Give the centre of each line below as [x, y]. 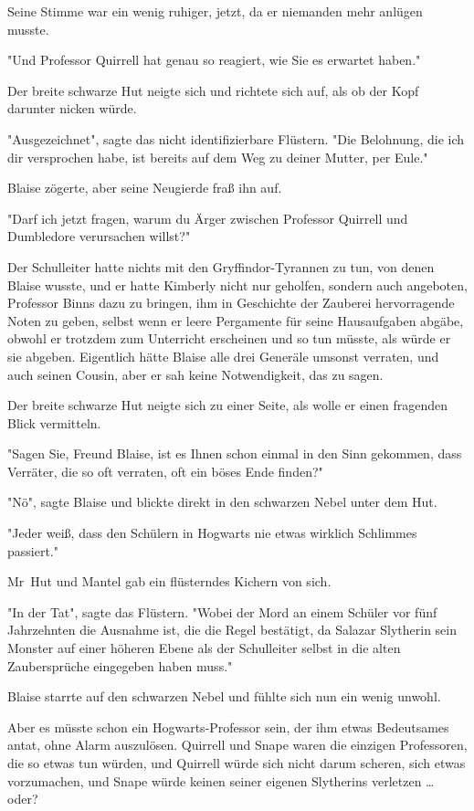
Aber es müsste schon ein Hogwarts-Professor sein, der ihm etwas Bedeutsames [228, 727]
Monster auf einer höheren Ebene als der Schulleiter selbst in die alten [204, 648]
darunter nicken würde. [72, 108]
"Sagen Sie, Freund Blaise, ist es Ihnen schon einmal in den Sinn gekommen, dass [235, 453]
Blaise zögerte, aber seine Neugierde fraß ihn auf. [145, 188]
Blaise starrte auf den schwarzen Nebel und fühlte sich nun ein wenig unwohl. [224, 696]
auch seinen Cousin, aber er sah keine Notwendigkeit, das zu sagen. [195, 374]
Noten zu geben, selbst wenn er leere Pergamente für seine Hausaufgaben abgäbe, [236, 320]
